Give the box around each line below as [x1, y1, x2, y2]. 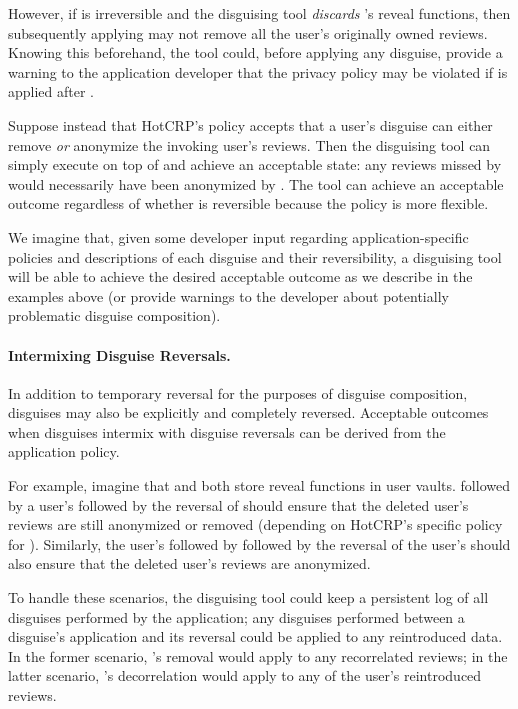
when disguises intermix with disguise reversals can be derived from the [8, 421, 446, 442]
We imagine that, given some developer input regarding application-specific [8, 226, 469, 247]
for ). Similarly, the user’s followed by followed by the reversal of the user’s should [8, 533, 511, 554]
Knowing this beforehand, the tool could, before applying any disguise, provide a [8, 42, 503, 63]
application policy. [8, 441, 120, 462]
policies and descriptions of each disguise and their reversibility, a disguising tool [8, 246, 502, 267]
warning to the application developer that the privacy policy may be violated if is [8, 61, 508, 82]
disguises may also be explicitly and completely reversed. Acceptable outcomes [8, 402, 489, 423]
